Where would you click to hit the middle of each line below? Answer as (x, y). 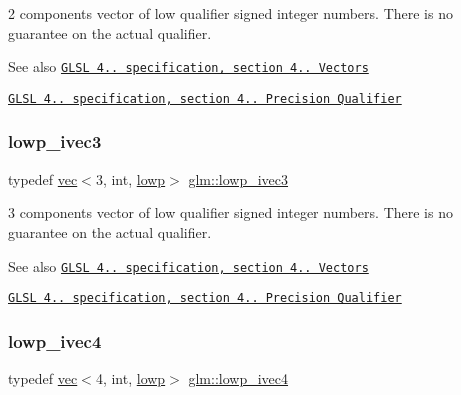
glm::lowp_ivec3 (238, 178)
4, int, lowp (130, 378)
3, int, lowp (130, 178)
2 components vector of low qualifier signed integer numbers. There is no (230, 13)
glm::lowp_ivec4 (238, 378)
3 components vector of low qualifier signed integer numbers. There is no (230, 212)
